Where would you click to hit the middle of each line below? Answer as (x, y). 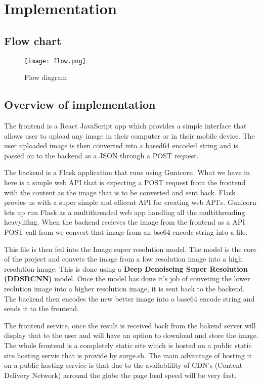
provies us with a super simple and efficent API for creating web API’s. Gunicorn (130, 202)
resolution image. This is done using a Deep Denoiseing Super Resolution (126, 268)
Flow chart (33, 40)
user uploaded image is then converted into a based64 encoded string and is (121, 145)
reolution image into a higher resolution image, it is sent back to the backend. (124, 288)
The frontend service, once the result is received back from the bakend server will (130, 325)
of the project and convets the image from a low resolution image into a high (123, 259)
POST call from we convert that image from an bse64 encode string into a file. (126, 231)
